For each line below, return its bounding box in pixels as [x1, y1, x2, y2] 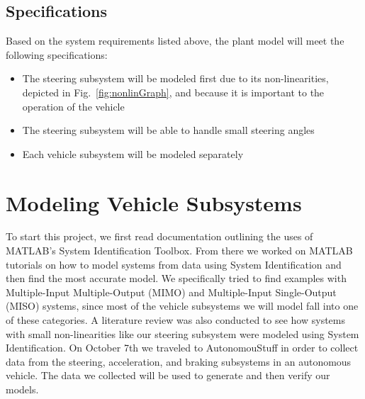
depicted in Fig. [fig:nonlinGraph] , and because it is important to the [22, 84, 325, 99]
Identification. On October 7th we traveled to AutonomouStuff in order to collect [6, 340, 359, 355]
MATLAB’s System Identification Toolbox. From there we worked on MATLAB [6, 243, 353, 258]
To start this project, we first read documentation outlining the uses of [6, 229, 313, 244]
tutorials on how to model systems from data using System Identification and [6, 257, 342, 271]
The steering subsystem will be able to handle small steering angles [22, 123, 315, 137]
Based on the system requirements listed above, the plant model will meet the [6, 33, 344, 48]
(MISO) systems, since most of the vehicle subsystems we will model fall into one [6, 298, 359, 313]
